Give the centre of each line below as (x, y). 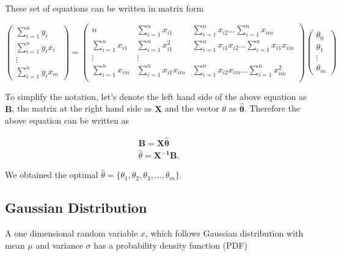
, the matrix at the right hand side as (82, 108)
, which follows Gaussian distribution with (224, 233)
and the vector (192, 108)
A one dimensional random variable (71, 233)
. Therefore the (272, 108)
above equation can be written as (67, 120)
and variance (59, 245)
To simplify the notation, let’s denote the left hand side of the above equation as (156, 96)
